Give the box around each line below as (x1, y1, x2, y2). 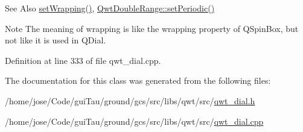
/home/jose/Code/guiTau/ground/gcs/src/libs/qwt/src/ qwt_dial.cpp (5, 115, 264, 127)
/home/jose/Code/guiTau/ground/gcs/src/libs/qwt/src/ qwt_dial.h (5, 94, 255, 107)
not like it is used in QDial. (5, 34, 106, 46)
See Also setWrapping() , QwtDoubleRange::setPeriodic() (5, 2, 215, 14)
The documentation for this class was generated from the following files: (5, 74, 271, 87)
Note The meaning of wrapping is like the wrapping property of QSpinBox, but (5, 22, 299, 34)
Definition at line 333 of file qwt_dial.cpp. (5, 54, 161, 66)
